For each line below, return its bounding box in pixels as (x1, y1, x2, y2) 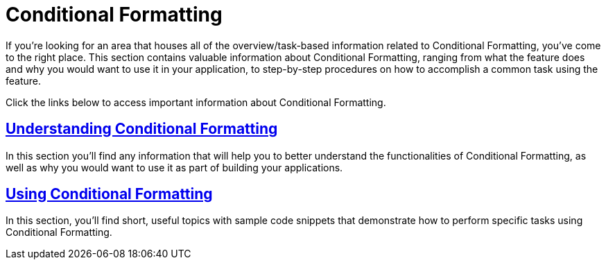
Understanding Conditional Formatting (6, 120, 278, 138)
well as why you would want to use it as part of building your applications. (6, 161, 343, 173)
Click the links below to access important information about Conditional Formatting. (6, 96, 386, 108)
